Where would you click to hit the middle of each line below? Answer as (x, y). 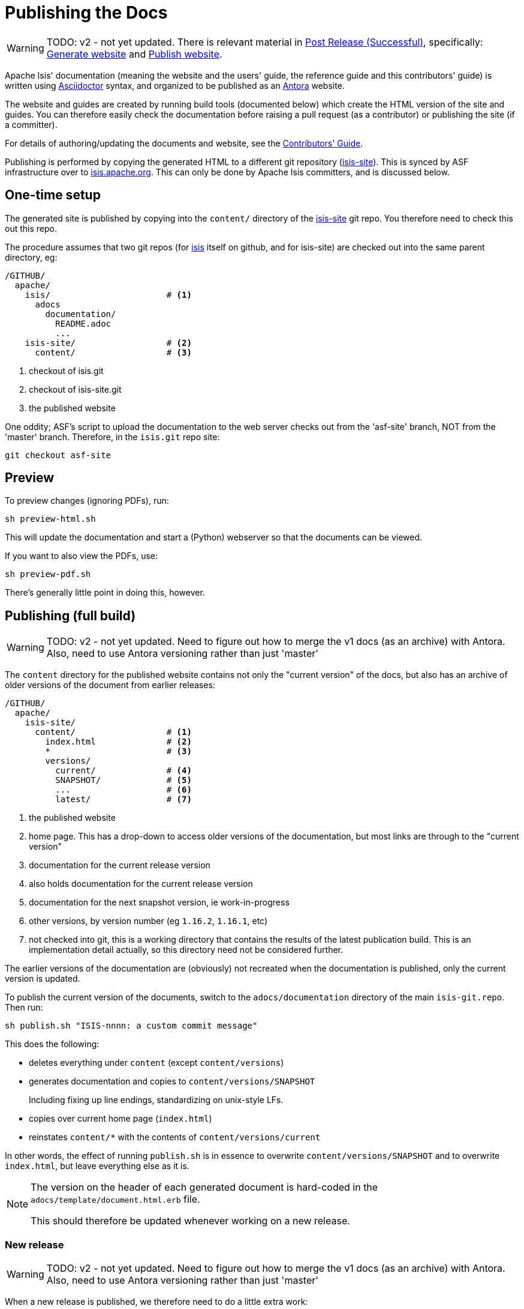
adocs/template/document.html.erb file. (115, 1199)
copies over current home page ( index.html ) (121, 1119)
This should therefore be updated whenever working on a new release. (190, 1221)
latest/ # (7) (124, 800)
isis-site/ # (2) (108, 343)
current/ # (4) (124, 771)
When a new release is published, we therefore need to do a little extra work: (156, 1302)
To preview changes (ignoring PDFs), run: (87, 501)
